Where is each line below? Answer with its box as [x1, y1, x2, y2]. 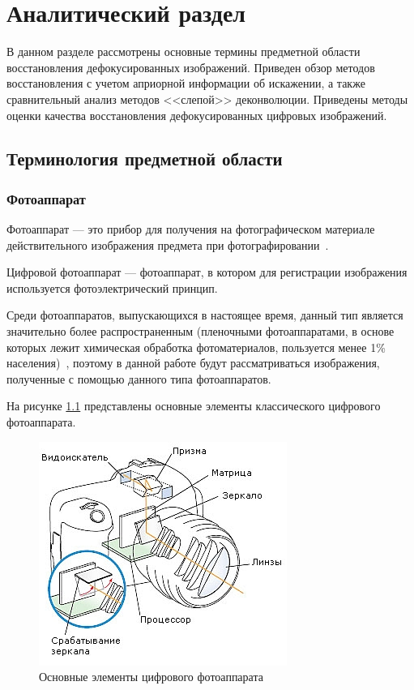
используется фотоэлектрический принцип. [6, 279, 218, 296]
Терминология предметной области [6, 146, 283, 171]
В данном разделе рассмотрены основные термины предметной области [6, 43, 361, 60]
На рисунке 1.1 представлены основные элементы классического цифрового [6, 397, 381, 414]
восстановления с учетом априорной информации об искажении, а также [6, 75, 365, 92]
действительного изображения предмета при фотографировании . [6, 236, 329, 253]
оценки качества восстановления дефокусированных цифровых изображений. [6, 106, 387, 123]
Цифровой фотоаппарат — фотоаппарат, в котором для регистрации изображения [6, 264, 408, 281]
